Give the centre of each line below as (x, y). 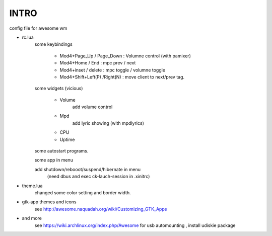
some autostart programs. (61, 151)
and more (32, 218)
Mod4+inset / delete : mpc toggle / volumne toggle (113, 70)
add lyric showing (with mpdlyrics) (108, 123)
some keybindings (53, 44)
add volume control (92, 107)
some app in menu (54, 160)
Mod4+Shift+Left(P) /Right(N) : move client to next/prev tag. (122, 77)
